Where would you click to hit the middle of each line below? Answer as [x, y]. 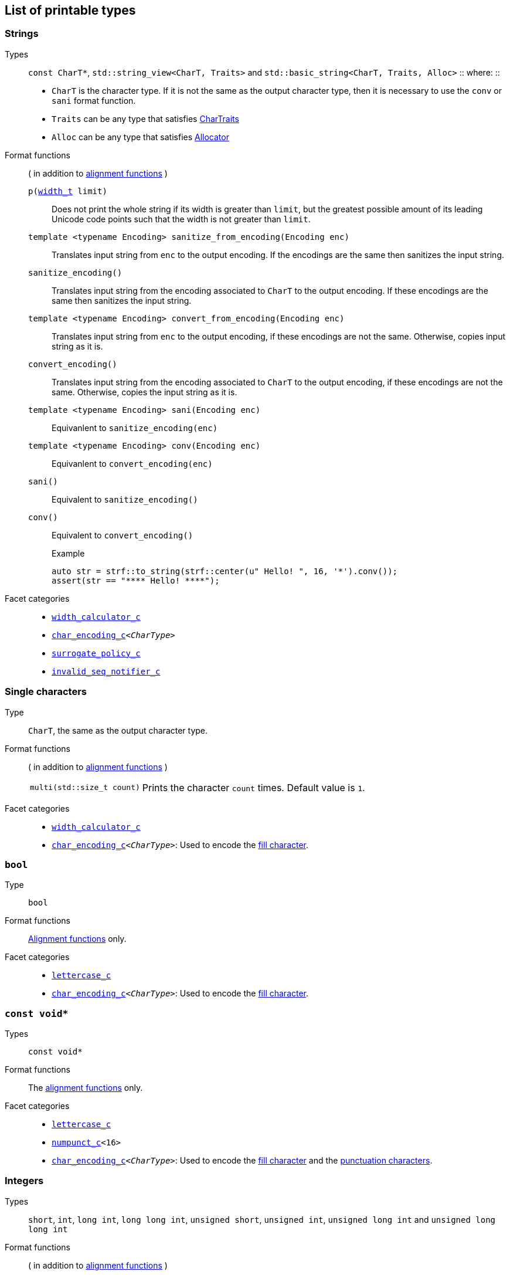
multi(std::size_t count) [85, 788]
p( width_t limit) [68, 191]
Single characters [46, 692]
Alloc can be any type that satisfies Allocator [140, 137]
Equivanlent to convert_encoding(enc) [132, 463]
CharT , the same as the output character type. [118, 730]
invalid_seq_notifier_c [106, 671]
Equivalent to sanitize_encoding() [125, 499]
